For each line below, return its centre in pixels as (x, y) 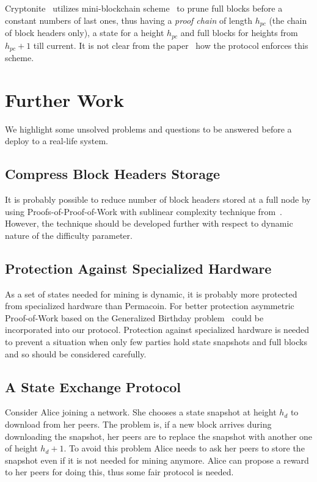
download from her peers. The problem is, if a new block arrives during (138, 424)
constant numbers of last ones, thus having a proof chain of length (129, 20)
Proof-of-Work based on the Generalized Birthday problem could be (134, 317)
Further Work (64, 99)
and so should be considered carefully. (76, 353)
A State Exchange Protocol (93, 386)
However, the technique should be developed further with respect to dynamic (149, 223)
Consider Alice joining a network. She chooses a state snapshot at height (141, 412)
